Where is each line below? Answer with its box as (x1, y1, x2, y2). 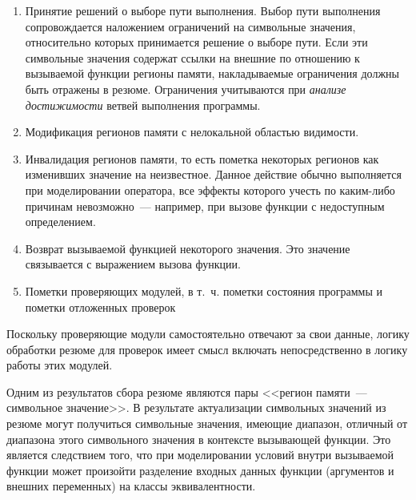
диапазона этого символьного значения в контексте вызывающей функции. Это (6, 430, 391, 447)
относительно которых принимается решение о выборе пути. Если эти (25, 34, 368, 50)
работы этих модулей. (6, 357, 113, 373)
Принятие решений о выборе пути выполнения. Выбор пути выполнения (25, 2, 381, 18)
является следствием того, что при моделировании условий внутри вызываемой (6, 446, 394, 463)
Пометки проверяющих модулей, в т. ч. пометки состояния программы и (25, 282, 383, 299)
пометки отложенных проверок (25, 298, 176, 315)
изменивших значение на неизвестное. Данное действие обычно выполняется (25, 166, 402, 183)
